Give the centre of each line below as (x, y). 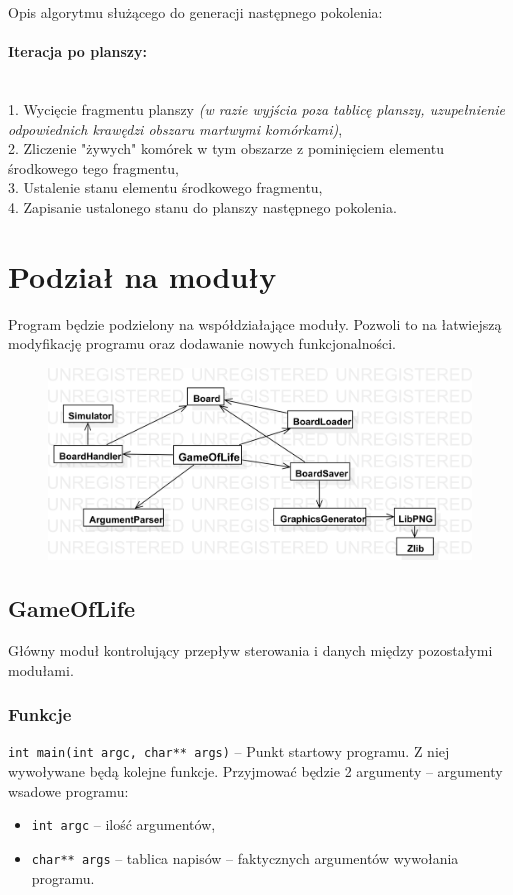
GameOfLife (72, 608)
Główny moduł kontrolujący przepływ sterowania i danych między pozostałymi (250, 649)
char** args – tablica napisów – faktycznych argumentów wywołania (245, 857)
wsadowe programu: (68, 790)
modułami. (41, 669)
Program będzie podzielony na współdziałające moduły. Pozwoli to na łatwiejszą (255, 323)
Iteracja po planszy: (77, 51)
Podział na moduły (142, 275)
